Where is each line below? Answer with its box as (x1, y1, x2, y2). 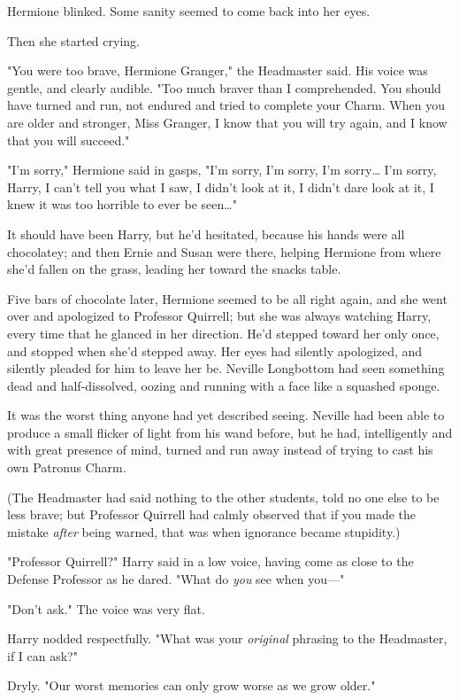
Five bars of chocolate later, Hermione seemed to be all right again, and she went (7, 289, 448, 307)
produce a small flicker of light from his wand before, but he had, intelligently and (7, 423, 453, 441)
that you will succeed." (7, 130, 130, 149)
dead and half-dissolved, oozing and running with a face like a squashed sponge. (7, 376, 440, 394)
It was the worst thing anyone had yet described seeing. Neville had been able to (7, 406, 445, 424)
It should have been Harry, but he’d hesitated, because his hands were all (7, 224, 405, 243)
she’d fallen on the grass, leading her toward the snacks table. (7, 260, 341, 278)
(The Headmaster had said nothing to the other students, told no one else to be (7, 487, 440, 506)
